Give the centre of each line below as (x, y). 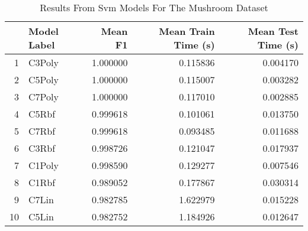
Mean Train (187, 31)
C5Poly (44, 79)
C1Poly (44, 165)
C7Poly (44, 97)
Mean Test (273, 31)
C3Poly (44, 62)
